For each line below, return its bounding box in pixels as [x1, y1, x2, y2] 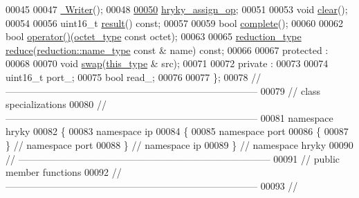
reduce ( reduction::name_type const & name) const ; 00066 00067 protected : [6, 42, 329, 57]
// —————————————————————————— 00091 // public [6, 151, 340, 165]
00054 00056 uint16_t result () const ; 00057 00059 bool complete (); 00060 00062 [6, 15, 343, 30]
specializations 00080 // [6, 97, 107, 111]
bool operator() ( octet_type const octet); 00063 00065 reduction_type [6, 29, 302, 44]
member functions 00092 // [6, 165, 122, 179]
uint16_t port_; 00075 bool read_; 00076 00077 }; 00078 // [6, 69, 261, 84]
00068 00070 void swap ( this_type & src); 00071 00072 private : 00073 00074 [6, 56, 329, 71]
